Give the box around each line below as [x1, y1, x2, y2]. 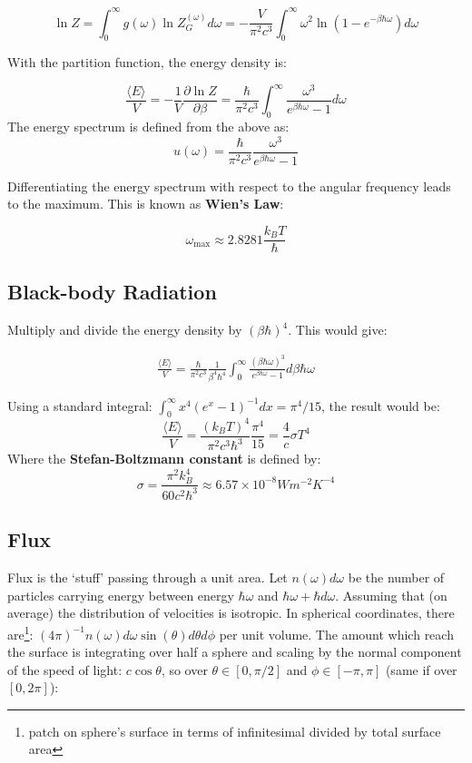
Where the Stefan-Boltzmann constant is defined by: [7, 449, 321, 468]
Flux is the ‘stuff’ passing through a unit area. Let [7, 568, 288, 587]
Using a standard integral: [7, 396, 152, 415]
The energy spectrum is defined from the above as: [7, 117, 290, 136]
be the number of [348, 568, 445, 587]
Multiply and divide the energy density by [7, 320, 242, 339]
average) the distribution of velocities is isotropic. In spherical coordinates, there [7, 603, 455, 622]
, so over [161, 660, 208, 679]
